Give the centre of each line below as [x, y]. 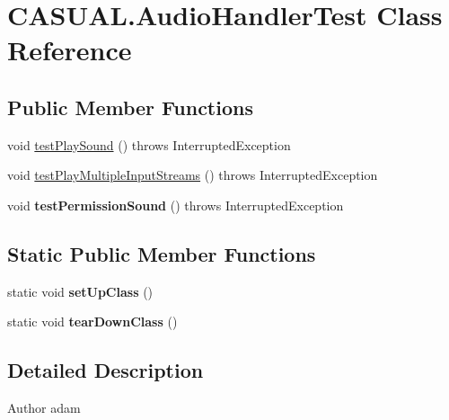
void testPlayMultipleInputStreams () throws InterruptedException [193, 175]
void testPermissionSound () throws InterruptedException [176, 205]
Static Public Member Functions [162, 253]
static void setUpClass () [80, 291]
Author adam [44, 408]
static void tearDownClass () [92, 322]
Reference [70, 50]
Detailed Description [106, 370]
